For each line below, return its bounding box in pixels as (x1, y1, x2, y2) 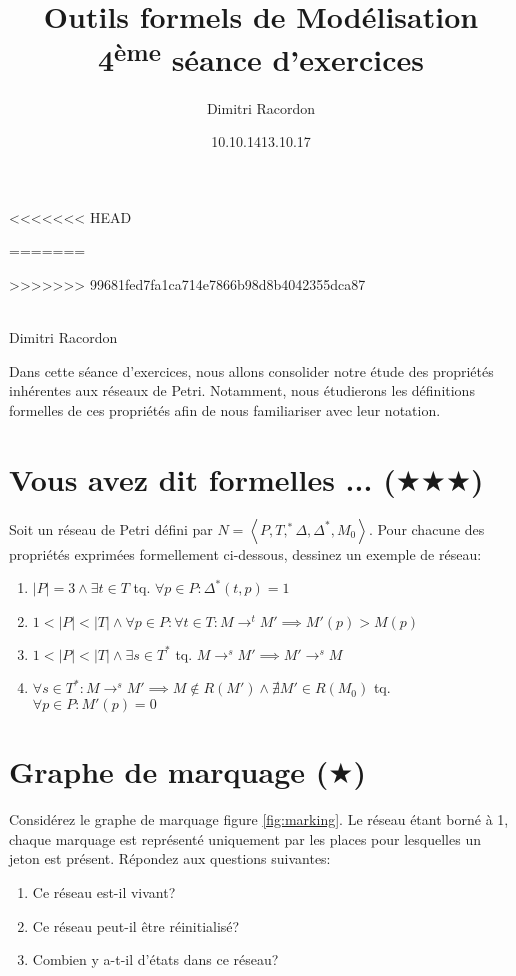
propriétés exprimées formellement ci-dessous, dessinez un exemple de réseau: (9, 543, 482, 564)
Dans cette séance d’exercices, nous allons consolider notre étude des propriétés (9, 360, 494, 381)
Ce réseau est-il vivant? (32, 881, 176, 902)
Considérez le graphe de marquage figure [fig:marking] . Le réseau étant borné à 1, (9, 809, 509, 830)
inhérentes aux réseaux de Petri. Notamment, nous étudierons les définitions (9, 380, 475, 401)
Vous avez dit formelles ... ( (9, 458, 396, 499)
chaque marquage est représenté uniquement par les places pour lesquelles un (9, 828, 481, 849)
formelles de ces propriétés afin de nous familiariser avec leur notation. (9, 399, 441, 420)
